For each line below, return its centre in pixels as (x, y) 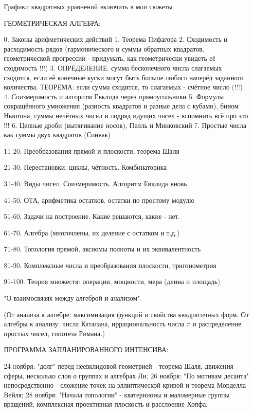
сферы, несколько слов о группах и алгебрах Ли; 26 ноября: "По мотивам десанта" (126, 375)
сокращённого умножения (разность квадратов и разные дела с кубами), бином (121, 106)
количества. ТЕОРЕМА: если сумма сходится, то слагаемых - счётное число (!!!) (123, 87)
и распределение (217, 324)
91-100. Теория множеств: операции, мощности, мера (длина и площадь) (112, 281)
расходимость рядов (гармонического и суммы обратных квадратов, (104, 48)
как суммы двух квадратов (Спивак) (57, 134)
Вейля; (14, 394)
